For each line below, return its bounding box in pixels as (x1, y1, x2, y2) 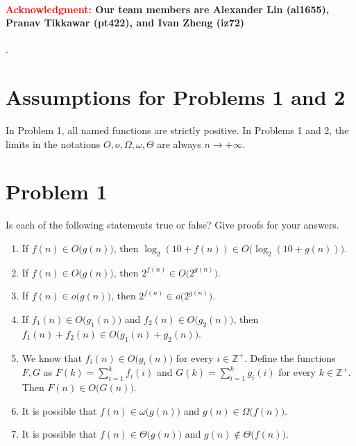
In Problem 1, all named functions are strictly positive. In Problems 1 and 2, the (6, 123, 349, 138)
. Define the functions (244, 350, 336, 365)
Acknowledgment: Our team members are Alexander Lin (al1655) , (6, 1, 330, 16)
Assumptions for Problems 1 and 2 (6, 83, 346, 111)
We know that (22, 350, 83, 365)
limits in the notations (6, 136, 101, 151)
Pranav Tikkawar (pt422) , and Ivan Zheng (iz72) (6, 15, 245, 30)
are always (157, 136, 201, 151)
